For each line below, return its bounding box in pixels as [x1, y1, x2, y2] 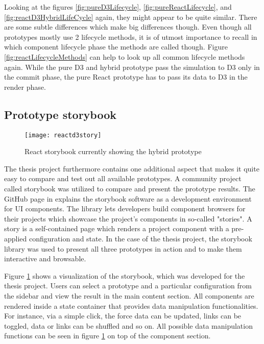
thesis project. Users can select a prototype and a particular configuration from [4, 280, 252, 291]
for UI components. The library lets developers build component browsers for [4, 203, 246, 214]
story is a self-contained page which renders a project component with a [4, 223, 229, 234]
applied [4, 233, 27, 243]
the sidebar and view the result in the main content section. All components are [4, 290, 254, 301]
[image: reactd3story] [25, 131, 102, 139]
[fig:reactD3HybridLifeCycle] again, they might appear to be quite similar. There [4, 11, 257, 22]
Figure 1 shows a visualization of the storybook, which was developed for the [4, 270, 245, 281]
